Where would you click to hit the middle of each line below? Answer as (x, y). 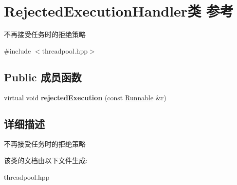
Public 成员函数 (43, 77)
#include (18, 50)
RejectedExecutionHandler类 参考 (119, 11)
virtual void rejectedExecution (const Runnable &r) (85, 97)
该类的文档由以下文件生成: (46, 160)
